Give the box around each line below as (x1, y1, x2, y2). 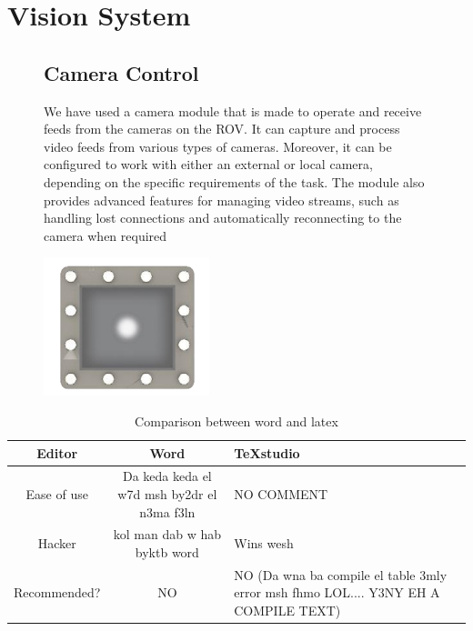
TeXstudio (234, 443, 300, 462)
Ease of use (25, 484, 88, 503)
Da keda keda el (122, 466, 212, 486)
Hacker (37, 534, 76, 553)
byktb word (135, 542, 199, 561)
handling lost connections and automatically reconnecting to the (44, 208, 402, 227)
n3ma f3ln (139, 502, 196, 521)
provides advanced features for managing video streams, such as (44, 190, 399, 209)
